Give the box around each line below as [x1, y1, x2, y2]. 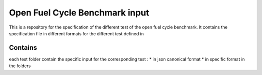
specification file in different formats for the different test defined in [9, 30, 144, 36]
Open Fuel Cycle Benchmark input [9, 7, 149, 18]
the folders [9, 63, 31, 69]
